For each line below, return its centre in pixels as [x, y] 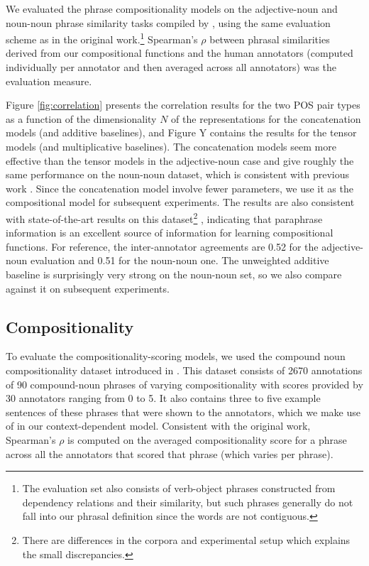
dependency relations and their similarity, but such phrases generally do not [188, 502]
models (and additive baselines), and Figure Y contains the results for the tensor [181, 132]
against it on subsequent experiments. [88, 288]
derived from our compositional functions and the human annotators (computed [180, 53]
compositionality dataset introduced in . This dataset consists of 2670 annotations [184, 370]
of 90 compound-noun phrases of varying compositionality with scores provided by [184, 384]
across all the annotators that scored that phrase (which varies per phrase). [170, 453]
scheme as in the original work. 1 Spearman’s [102, 38]
